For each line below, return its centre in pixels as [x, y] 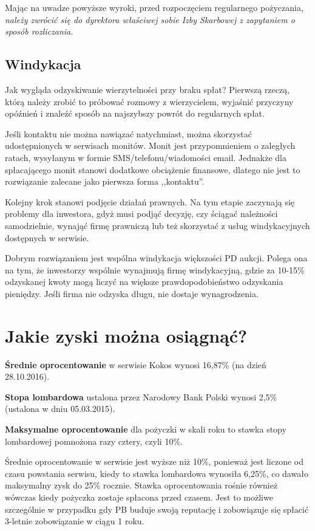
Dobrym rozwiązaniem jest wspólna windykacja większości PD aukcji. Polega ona [156, 258]
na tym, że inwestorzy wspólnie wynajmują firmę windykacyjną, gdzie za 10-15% [155, 269]
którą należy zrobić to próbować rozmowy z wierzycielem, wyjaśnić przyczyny [149, 101]
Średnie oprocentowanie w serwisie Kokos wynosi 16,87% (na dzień [136, 364]
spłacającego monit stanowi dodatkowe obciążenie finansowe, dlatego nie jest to [153, 169]
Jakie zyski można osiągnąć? [126, 335]
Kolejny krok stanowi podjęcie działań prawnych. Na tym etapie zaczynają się [150, 201]
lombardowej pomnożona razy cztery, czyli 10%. [94, 441]
